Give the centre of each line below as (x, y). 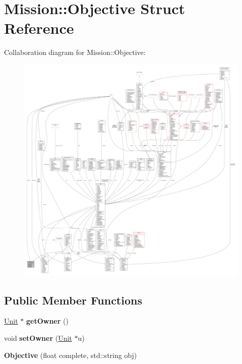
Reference (39, 28)
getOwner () (47, 321)
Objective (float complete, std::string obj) (71, 355)
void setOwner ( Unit (38, 338)
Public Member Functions (73, 300)
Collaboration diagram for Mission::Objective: (75, 52)
